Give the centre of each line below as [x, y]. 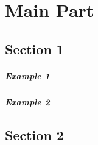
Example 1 [27, 75]
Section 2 [34, 134]
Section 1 [34, 48]
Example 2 [27, 101]
